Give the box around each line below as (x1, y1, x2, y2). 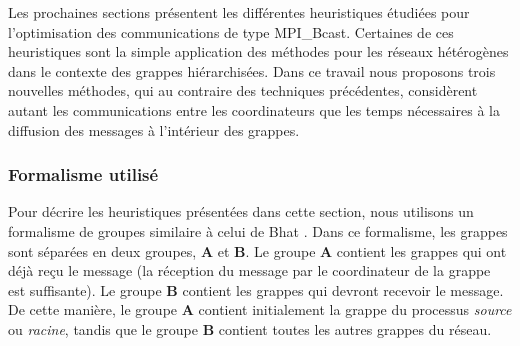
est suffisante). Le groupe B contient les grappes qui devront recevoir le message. (8, 279, 504, 300)
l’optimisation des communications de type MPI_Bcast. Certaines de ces (8, 21, 454, 42)
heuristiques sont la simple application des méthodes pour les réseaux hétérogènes (8, 41, 509, 62)
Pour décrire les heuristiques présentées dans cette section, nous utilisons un (8, 201, 474, 222)
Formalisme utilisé (8, 162, 159, 187)
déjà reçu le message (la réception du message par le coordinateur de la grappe (8, 260, 491, 281)
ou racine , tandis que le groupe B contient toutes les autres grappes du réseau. (8, 318, 492, 339)
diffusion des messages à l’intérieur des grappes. (8, 119, 300, 140)
